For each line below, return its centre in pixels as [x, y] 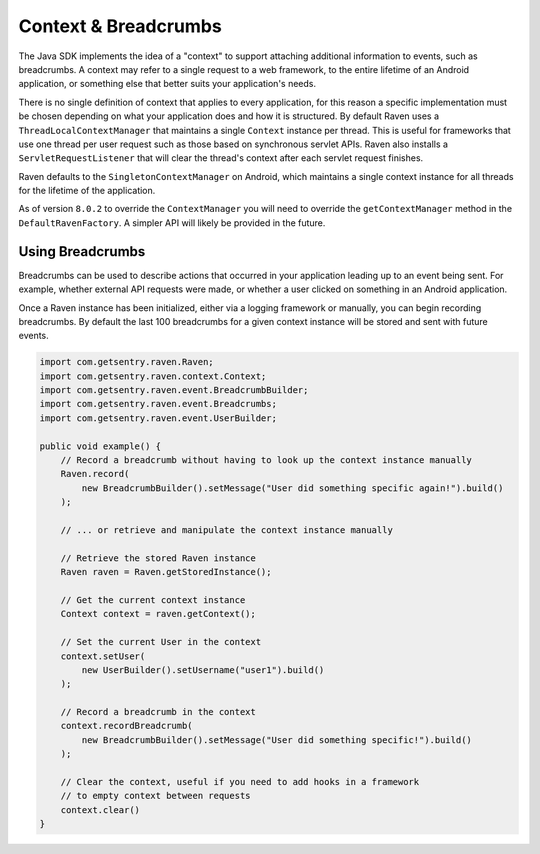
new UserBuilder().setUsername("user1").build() [203, 669]
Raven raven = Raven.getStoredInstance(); [166, 572]
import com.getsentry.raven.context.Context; [153, 376]
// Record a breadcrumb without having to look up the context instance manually [266, 460]
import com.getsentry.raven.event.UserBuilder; [158, 418]
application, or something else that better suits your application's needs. [167, 84]
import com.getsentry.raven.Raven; [126, 362]
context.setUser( [103, 656]
